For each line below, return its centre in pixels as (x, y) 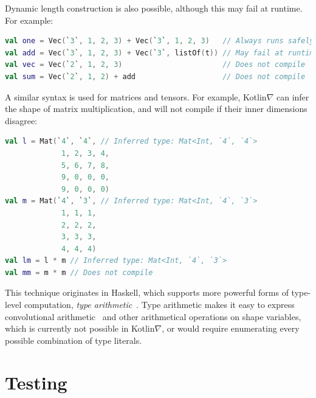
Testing (36, 382)
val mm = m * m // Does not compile (79, 272)
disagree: (21, 120)
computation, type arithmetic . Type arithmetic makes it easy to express (159, 305)
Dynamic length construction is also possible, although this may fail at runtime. (154, 8)
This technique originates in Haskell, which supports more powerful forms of (147, 292)
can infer (293, 96)
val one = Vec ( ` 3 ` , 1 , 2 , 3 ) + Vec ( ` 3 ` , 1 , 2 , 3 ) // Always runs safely (160, 41)
